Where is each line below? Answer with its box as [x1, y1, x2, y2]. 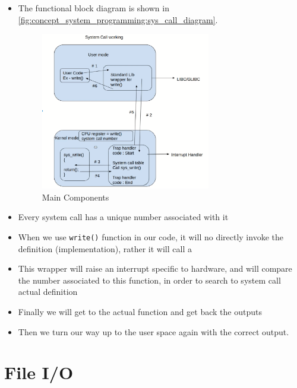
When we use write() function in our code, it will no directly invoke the [18, 230, 283, 243]
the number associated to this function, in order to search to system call [18, 273, 281, 286]
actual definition [18, 285, 78, 298]
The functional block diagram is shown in [18, 2, 169, 14]
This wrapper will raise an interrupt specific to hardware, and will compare [18, 262, 292, 275]
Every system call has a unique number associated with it [18, 211, 229, 223]
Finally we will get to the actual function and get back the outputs [18, 305, 262, 317]
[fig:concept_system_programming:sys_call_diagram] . [18, 13, 218, 26]
